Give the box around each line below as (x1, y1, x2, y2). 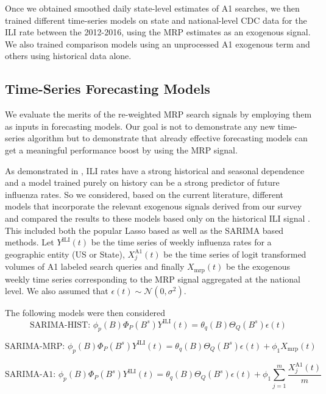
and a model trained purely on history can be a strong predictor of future (5, 176, 280, 189)
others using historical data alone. (5, 49, 132, 62)
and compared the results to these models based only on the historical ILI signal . (5, 211, 310, 224)
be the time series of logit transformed (163, 247, 307, 260)
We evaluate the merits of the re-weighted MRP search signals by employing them (5, 108, 312, 121)
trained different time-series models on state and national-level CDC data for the (5, 13, 307, 26)
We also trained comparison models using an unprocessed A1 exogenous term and (5, 37, 310, 50)
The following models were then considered (5, 306, 166, 319)
